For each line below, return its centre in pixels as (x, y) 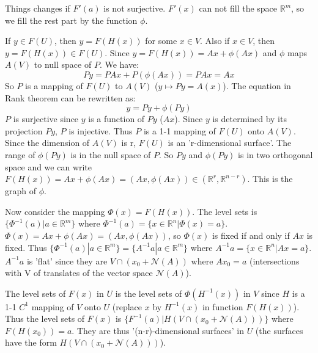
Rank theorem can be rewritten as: (70, 97)
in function (223, 306)
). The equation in (257, 85)
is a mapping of (54, 85)
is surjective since (46, 119)
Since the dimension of (47, 143)
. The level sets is (225, 211)
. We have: (119, 64)
